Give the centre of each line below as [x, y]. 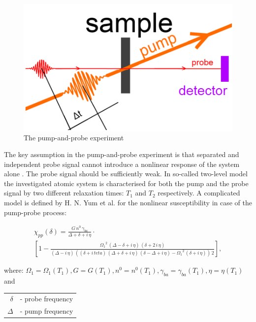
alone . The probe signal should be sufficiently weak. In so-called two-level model [126, 174]
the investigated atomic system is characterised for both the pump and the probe [126, 183]
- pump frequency [47, 311]
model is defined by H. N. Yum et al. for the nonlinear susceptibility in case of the [128, 202]
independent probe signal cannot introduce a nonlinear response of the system [122, 164]
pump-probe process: [35, 212]
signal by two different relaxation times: [64, 193]
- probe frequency [47, 299]
